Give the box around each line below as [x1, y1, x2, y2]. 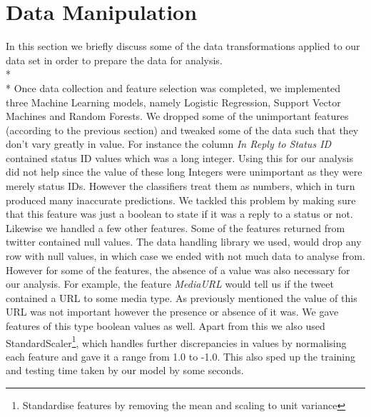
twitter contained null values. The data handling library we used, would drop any [6, 234, 362, 249]
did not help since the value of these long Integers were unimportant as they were [6, 164, 362, 179]
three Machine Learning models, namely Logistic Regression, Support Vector [6, 94, 341, 109]
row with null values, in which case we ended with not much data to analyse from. [6, 248, 365, 263]
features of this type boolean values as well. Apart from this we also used [6, 318, 325, 333]
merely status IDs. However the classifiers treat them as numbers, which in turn [6, 179, 355, 194]
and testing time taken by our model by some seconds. [6, 363, 244, 378]
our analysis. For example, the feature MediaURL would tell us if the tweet [6, 276, 334, 291]
